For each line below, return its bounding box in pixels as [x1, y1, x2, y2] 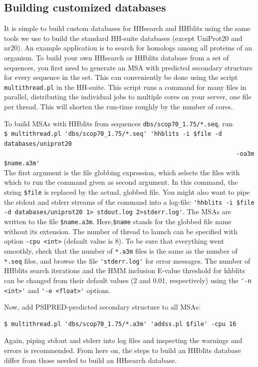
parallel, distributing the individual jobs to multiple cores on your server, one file [4, 91, 252, 102]
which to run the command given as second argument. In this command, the [4, 177, 238, 187]
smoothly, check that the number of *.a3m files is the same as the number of [4, 245, 238, 256]
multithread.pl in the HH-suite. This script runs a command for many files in [4, 81, 247, 92]
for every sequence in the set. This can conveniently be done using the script [4, 72, 238, 82]
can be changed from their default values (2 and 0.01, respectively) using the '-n [4, 275, 252, 285]
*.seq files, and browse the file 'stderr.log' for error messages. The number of [4, 255, 251, 266]
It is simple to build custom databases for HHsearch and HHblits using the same [4, 23, 251, 33]
